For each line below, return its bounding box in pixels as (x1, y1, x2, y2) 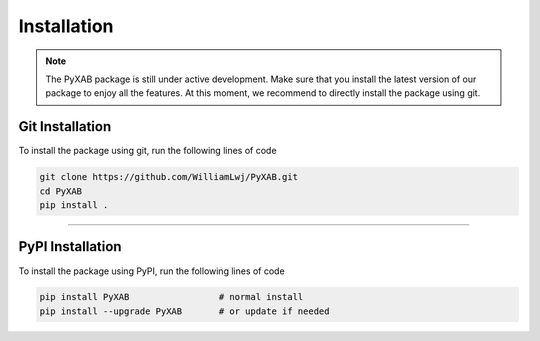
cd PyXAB (39, 185, 83, 197)
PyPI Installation (18, 238, 122, 255)
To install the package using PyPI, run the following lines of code (18, 265, 285, 277)
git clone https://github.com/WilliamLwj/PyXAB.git (39, 171, 299, 183)
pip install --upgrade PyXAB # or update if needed (39, 305, 330, 317)
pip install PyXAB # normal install (39, 291, 304, 303)
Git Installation (18, 118, 112, 135)
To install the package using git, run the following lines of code (18, 145, 277, 157)
